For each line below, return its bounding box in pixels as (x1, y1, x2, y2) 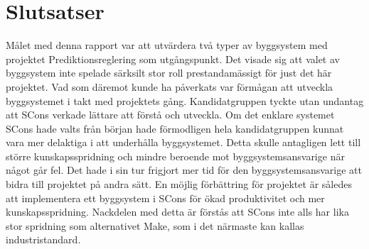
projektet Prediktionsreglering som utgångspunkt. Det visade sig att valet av (6, 51, 340, 66)
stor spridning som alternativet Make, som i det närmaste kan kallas (6, 218, 304, 233)
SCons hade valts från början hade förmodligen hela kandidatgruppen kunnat (6, 121, 344, 135)
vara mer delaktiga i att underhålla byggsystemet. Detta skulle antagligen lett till (6, 135, 361, 150)
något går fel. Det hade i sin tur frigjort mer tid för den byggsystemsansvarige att (6, 162, 362, 177)
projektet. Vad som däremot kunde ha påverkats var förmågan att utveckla (6, 79, 333, 94)
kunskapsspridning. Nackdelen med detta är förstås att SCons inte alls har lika (6, 204, 349, 219)
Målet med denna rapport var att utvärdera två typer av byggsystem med (6, 38, 328, 52)
